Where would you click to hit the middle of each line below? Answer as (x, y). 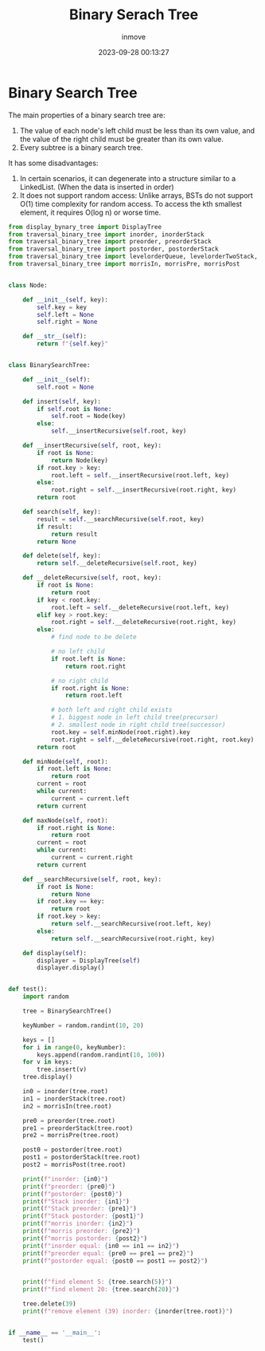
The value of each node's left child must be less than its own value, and (137, 130)
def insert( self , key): (62, 401)
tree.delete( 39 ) (50, 1304)
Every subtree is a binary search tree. (81, 147)
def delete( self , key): (62, 556)
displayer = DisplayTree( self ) (89, 960)
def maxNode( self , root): (66, 820)
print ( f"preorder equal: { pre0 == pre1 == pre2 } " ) (108, 1253)
